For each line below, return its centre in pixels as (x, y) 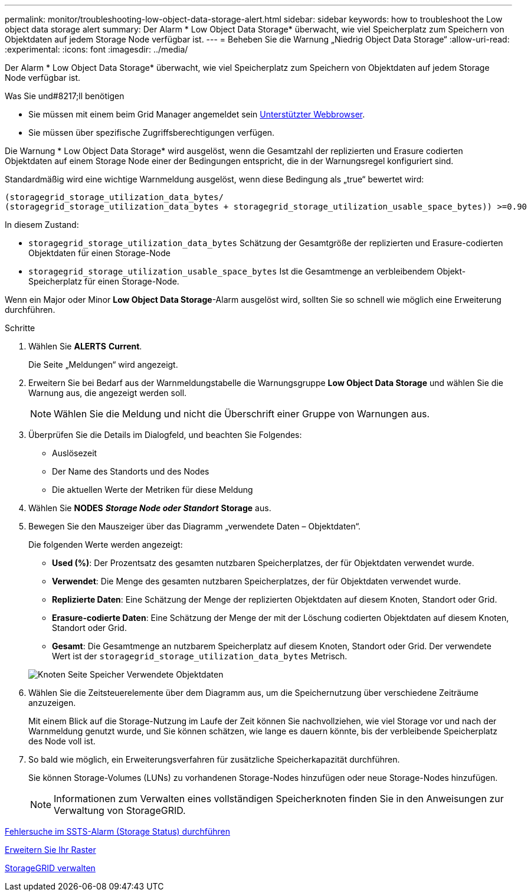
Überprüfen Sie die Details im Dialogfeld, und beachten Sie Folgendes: (165, 435)
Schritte (20, 328)
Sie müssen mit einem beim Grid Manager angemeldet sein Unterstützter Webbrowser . (197, 114)
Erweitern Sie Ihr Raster (50, 850)
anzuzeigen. (52, 703)
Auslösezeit (75, 453)
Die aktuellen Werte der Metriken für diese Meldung (153, 490)
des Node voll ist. (62, 741)
